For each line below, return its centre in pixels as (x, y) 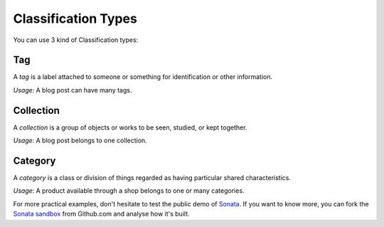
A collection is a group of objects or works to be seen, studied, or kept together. (130, 127)
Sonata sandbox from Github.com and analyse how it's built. (101, 214)
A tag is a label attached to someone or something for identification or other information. (143, 77)
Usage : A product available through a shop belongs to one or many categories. (129, 191)
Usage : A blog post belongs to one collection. (80, 141)
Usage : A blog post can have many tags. (73, 90)
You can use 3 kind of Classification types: (76, 40)
